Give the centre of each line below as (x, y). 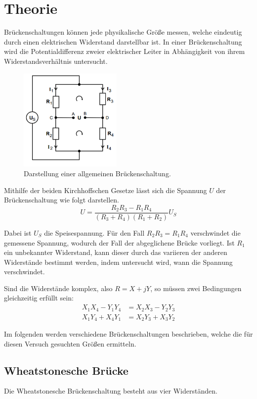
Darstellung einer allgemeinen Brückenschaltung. (97, 174)
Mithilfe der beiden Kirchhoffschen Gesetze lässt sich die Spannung (106, 190)
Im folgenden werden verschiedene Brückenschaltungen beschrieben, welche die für (128, 334)
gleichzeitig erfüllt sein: (39, 298)
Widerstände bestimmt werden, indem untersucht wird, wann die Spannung (118, 262)
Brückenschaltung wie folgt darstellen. (62, 200)
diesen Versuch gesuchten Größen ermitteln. (70, 343)
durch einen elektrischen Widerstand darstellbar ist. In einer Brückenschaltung (123, 41)
